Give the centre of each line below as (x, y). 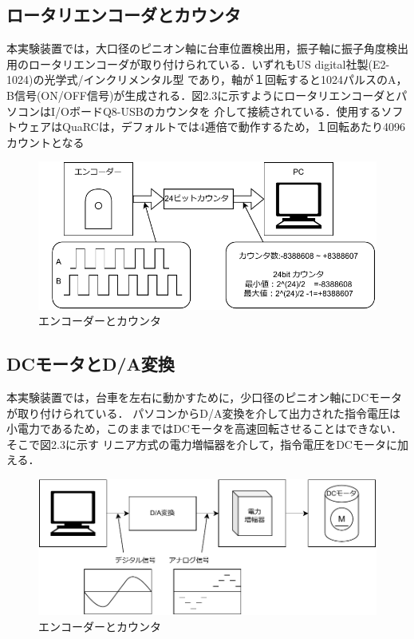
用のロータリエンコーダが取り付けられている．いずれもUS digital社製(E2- (198, 64)
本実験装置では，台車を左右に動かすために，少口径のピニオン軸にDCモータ (205, 397)
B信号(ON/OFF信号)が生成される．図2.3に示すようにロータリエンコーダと (201, 95)
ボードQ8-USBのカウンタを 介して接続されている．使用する (225, 111)
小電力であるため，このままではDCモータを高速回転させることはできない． (204, 429)
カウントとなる (45, 142)
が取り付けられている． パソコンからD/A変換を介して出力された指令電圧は (204, 413)
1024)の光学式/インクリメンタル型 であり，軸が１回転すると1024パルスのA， (207, 79)
